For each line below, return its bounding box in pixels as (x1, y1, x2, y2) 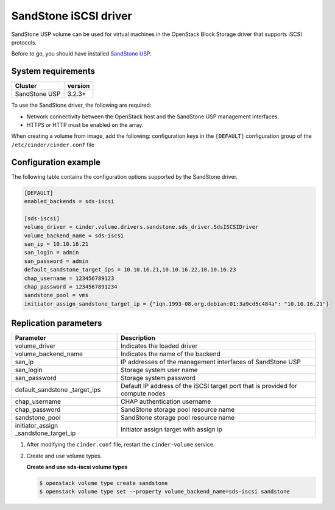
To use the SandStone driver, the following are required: (11, 101, 152, 109)
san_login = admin (24, 249, 79, 256)
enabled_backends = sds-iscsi (24, 198, 115, 205)
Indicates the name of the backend (121, 350, 220, 358)
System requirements (11, 66, 96, 76)
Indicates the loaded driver (121, 342, 198, 350)
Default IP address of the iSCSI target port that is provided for (121, 382, 298, 390)
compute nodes (121, 389, 166, 398)
